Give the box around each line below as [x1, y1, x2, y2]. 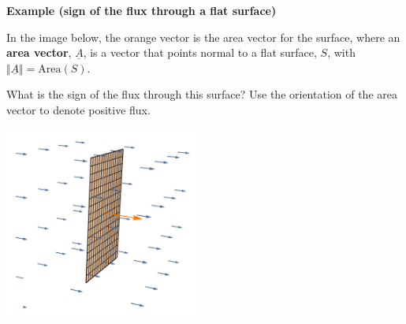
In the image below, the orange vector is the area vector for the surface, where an [6, 28, 400, 45]
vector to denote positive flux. [6, 101, 151, 117]
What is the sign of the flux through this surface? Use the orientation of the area [6, 86, 397, 102]
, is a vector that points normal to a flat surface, [83, 44, 317, 61]
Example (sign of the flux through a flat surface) [6, 2, 277, 18]
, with [327, 44, 356, 61]
